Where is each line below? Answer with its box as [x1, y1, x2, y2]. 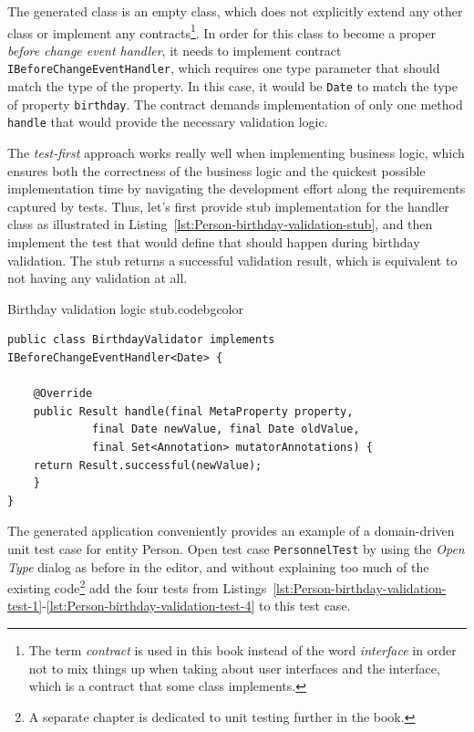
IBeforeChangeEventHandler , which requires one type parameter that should [7, 58, 440, 78]
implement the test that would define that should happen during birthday [7, 233, 420, 252]
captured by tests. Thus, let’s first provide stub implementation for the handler [7, 196, 449, 215]
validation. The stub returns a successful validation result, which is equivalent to [7, 250, 458, 269]
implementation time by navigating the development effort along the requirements [7, 179, 466, 198]
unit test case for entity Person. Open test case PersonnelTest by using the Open [7, 539, 465, 558]
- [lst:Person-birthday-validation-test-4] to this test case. [42, 596, 351, 615]
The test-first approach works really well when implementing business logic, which [7, 143, 465, 162]
